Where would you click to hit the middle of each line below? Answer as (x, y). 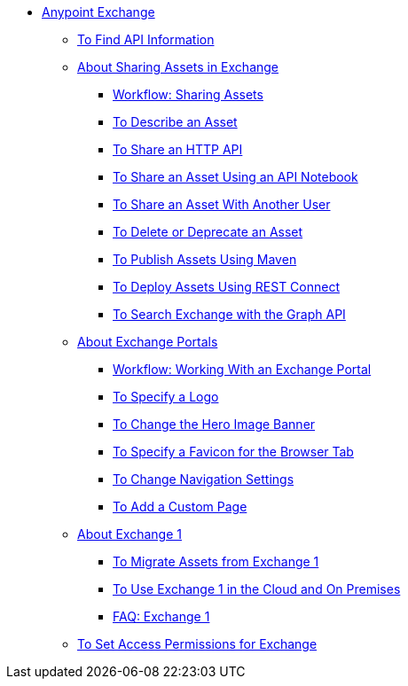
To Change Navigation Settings (204, 479)
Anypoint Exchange (98, 12)
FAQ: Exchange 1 (161, 616)
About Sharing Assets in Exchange (178, 67)
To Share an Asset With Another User (222, 204)
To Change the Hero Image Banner (214, 424)
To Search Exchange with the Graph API (229, 314)
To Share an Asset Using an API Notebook (235, 177)
